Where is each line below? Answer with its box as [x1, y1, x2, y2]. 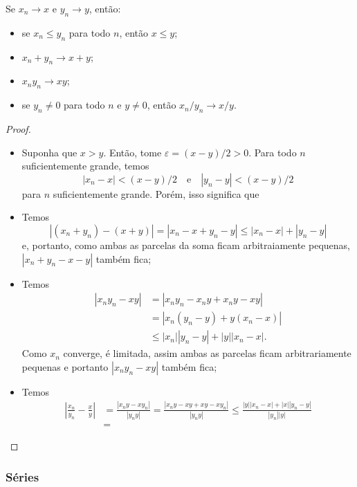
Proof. [6, 121, 31, 136]
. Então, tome [103, 145, 162, 159]
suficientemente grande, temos [21, 158, 149, 173]
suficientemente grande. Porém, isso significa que [53, 186, 259, 201]
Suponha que [21, 145, 77, 159]
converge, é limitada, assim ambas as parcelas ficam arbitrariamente [63, 346, 351, 360]
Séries [6, 468, 39, 485]
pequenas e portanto [21, 359, 109, 374]
